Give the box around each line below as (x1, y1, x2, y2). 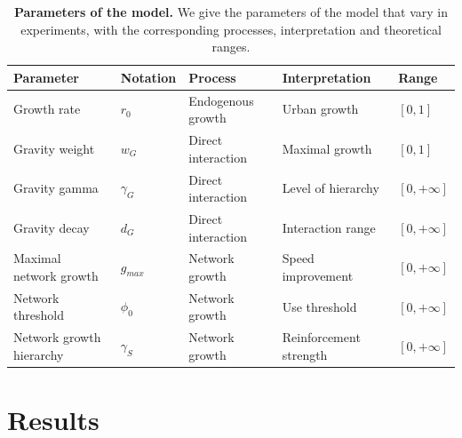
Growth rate (13, 100, 81, 118)
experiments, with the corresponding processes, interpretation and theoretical (20, 20, 442, 38)
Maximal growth (282, 139, 372, 157)
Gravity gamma (13, 179, 99, 197)
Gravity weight (13, 139, 95, 157)
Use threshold (282, 297, 357, 315)
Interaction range (282, 218, 376, 236)
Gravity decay (13, 218, 90, 236)
